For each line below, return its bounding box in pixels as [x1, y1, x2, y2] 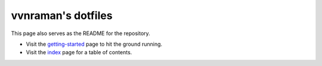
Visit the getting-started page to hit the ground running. [26, 40, 163, 48]
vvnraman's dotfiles [11, 9, 113, 22]
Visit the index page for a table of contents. [26, 49, 132, 56]
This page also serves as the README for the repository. [11, 30, 150, 37]
